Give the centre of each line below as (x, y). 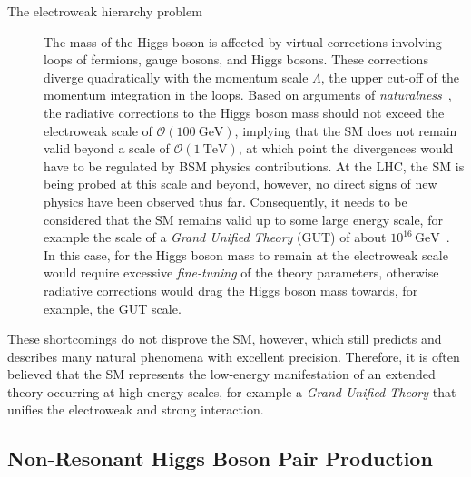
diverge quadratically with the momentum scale (176, 77)
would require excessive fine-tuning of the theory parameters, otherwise (241, 273)
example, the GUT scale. (113, 308)
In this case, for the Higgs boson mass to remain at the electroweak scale (246, 254)
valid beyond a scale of (107, 148)
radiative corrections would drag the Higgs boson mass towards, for (231, 290)
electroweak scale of (98, 130)
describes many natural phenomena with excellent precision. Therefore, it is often (234, 356)
